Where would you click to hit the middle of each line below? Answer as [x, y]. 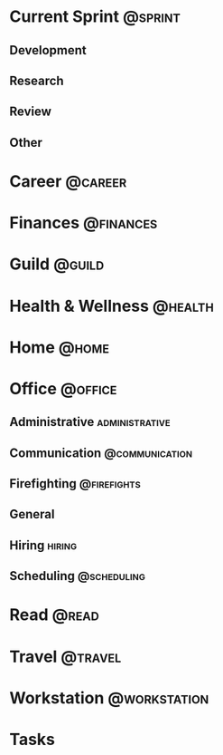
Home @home [60, 347]
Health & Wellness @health [111, 306]
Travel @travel [65, 657]
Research [37, 80]
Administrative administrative [90, 422]
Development [48, 50]
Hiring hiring [43, 545]
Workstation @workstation [109, 697]
